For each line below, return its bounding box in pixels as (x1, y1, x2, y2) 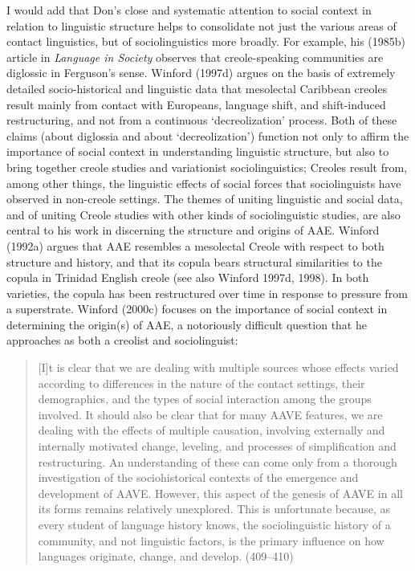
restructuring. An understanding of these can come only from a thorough (38, 453, 397, 470)
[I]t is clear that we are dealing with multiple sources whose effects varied (38, 359, 399, 376)
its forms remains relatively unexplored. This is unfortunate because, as (38, 500, 391, 517)
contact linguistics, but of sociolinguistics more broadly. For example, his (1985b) (6, 33, 406, 50)
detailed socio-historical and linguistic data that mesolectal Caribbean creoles (6, 80, 388, 96)
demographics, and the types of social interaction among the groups (38, 390, 372, 407)
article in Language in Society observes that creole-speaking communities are (6, 48, 384, 65)
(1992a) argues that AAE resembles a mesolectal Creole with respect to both (6, 237, 384, 254)
